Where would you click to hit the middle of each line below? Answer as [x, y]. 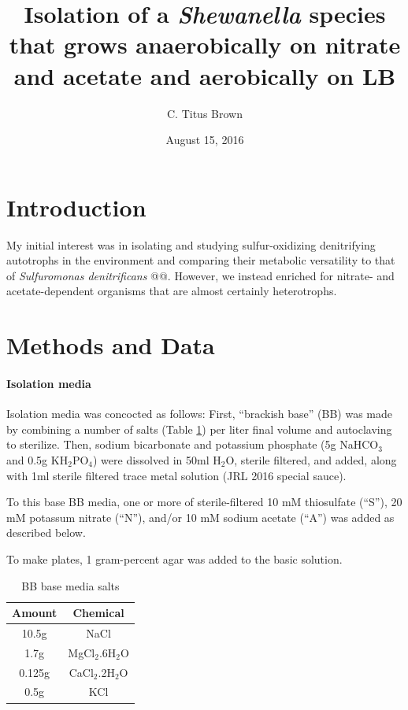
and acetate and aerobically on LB [205, 75]
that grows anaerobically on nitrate [205, 44]
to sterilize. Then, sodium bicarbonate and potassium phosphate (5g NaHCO [193, 444]
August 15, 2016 [205, 140]
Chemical [98, 613]
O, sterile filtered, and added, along [311, 459]
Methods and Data [111, 345]
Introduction [76, 207]
